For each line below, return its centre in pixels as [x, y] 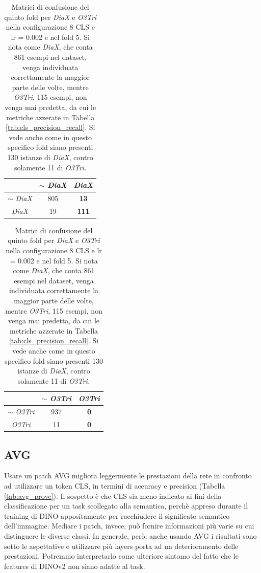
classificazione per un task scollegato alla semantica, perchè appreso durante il [126, 506]
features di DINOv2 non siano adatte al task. [75, 566]
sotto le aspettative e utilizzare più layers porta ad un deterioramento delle [121, 546]
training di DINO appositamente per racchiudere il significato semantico [117, 515]
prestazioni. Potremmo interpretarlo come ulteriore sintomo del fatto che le [121, 556]
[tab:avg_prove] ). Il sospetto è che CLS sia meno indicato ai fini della [113, 495]
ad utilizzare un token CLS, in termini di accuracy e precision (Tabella [115, 485]
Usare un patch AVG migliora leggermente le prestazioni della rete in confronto [128, 476]
